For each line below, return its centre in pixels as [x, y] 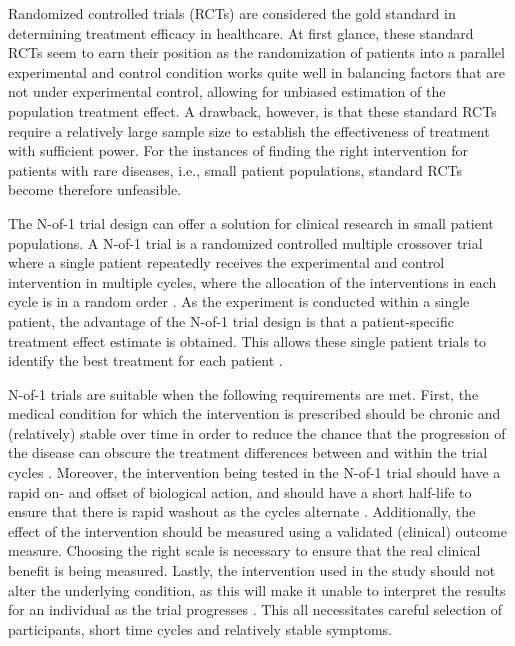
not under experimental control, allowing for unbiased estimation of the [227, 91]
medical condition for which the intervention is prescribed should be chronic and [254, 413]
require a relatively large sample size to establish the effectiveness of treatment [249, 130]
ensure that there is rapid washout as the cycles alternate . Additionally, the [242, 511]
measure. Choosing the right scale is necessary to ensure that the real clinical [244, 550]
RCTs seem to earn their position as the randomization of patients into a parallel [256, 52]
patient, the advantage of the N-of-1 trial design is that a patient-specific [231, 320]
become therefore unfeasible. [95, 189]
